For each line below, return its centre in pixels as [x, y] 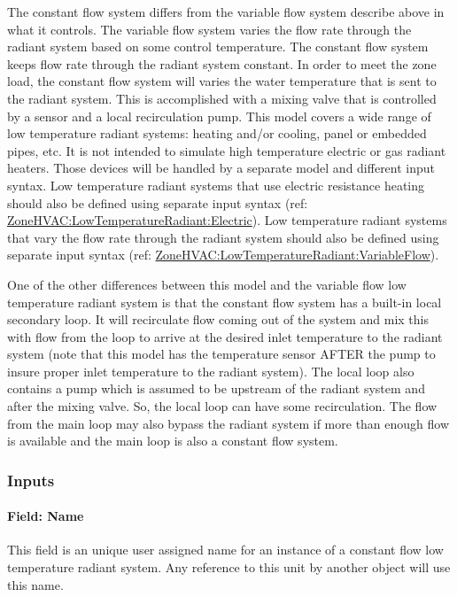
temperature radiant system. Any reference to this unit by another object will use [229, 567]
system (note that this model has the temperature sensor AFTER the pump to [221, 354]
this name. [35, 584]
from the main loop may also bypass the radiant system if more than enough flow [228, 423]
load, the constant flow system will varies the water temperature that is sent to [222, 81]
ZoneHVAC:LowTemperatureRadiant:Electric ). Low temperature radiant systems [227, 220]
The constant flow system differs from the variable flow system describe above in [226, 12]
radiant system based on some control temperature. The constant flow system [218, 47]
